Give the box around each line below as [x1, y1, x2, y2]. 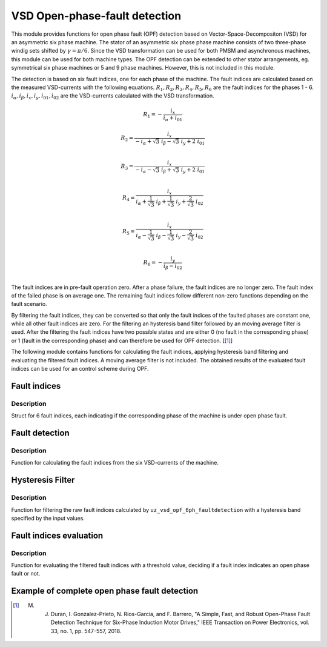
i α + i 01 [163, 114, 183, 123]
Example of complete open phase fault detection [11, 586, 199, 596]
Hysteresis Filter [11, 475, 75, 485]
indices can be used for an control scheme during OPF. [11, 365, 149, 373]
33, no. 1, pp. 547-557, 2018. [50, 627, 122, 634]
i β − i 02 [163, 262, 183, 271]
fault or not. [11, 570, 41, 577]
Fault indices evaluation [11, 530, 104, 540]
